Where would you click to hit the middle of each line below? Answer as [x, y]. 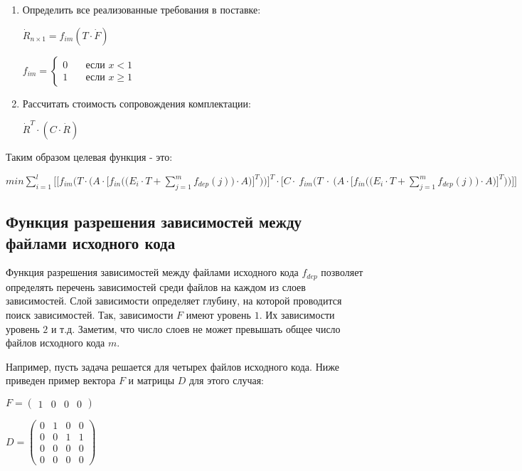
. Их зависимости [297, 315]
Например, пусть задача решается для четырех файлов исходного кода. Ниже [172, 366]
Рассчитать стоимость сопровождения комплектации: [137, 103]
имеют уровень [218, 315]
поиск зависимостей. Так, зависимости [90, 315]
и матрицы [151, 380]
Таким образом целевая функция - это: [89, 156]
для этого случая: [226, 380]
